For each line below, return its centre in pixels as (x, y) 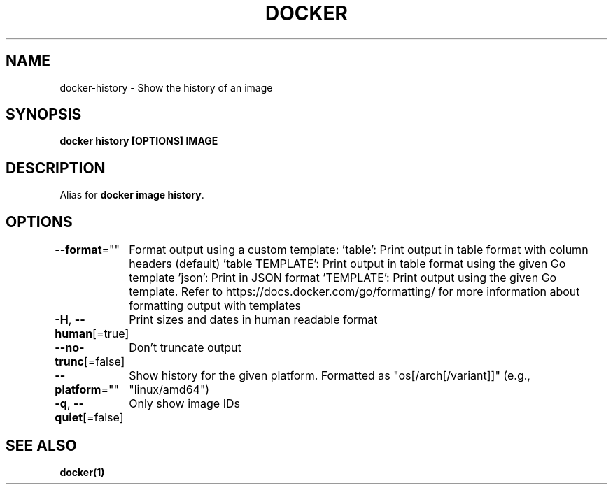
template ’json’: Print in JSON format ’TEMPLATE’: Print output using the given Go (343, 278)
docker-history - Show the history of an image (166, 87)
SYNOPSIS (44, 115)
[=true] (111, 334)
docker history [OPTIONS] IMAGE (139, 141)
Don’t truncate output (185, 348)
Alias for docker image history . (132, 195)
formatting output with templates (215, 306)
